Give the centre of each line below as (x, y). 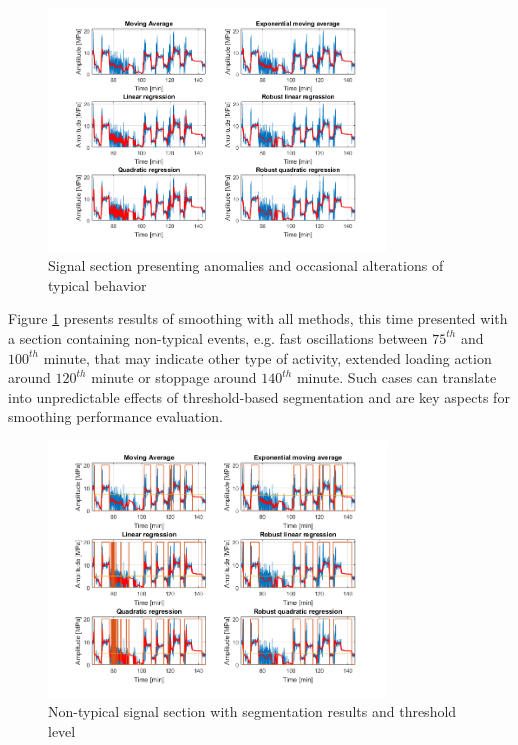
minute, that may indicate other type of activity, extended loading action (267, 357)
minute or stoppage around (174, 377)
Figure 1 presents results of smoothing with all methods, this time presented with (258, 318)
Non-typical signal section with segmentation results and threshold (252, 711)
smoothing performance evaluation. (115, 416)
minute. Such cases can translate (396, 377)
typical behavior (97, 284)
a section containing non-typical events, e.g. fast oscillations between (218, 337)
